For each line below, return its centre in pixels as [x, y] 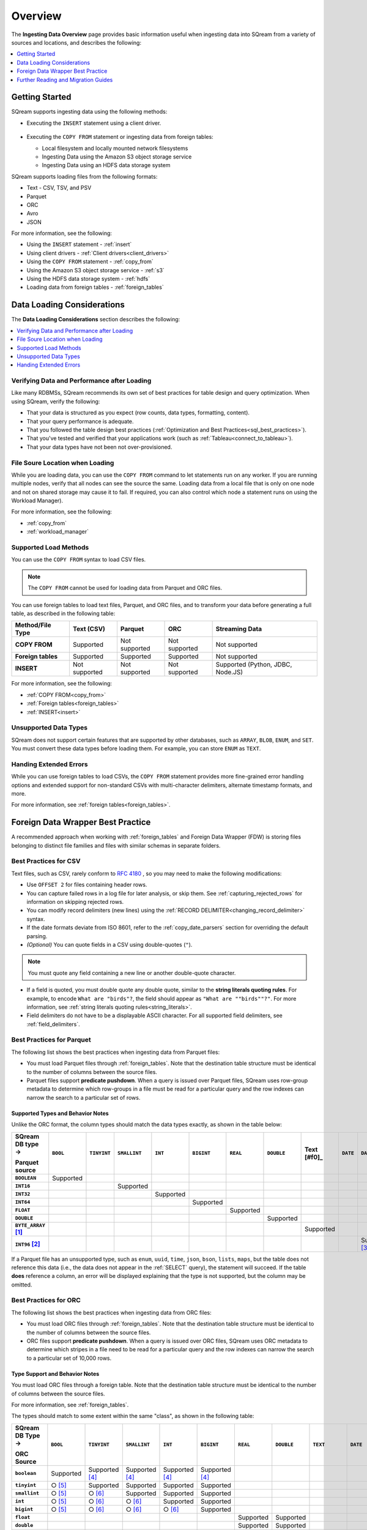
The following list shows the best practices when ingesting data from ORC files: [111, 1312]
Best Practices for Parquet [51, 1040]
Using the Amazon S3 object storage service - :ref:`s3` [95, 270]
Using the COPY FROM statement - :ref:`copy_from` [90, 262]
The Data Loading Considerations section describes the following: [96, 319]
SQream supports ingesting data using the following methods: [89, 112]
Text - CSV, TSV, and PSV [59, 188]
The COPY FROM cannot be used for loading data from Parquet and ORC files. [125, 588]
